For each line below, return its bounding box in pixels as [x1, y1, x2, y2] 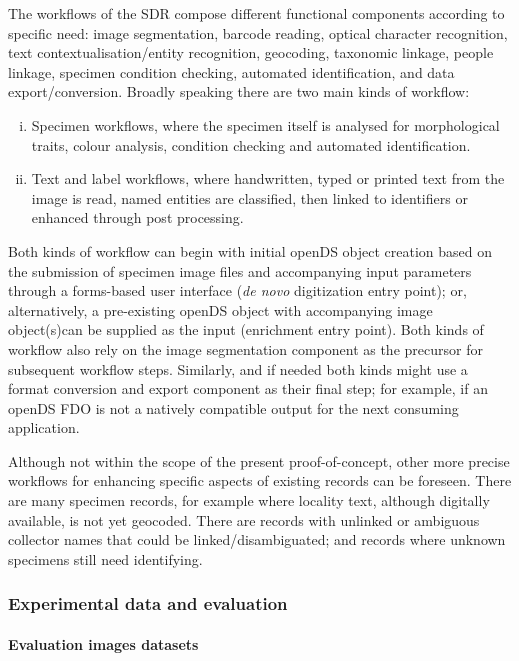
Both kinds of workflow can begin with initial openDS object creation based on [8, 240, 493, 261]
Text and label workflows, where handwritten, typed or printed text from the [31, 168, 505, 189]
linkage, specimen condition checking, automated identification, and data [8, 61, 455, 82]
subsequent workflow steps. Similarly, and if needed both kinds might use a [8, 358, 468, 379]
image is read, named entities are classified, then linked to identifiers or [31, 187, 468, 208]
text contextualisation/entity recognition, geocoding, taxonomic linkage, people [8, 42, 494, 63]
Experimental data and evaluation [8, 591, 288, 616]
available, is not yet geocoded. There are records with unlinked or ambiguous [8, 509, 480, 530]
